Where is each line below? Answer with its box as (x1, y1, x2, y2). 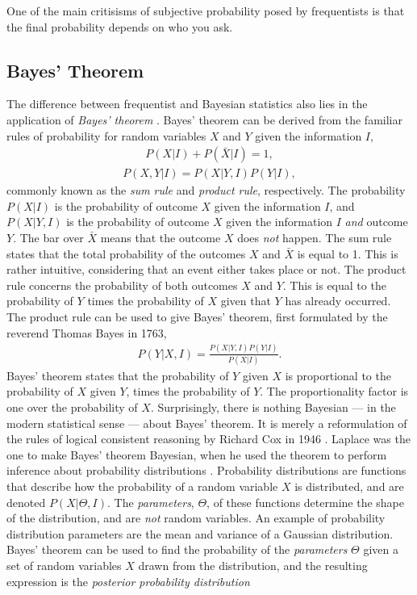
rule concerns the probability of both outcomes (6, 276, 238, 293)
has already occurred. (285, 292, 391, 309)
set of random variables (6, 556, 122, 573)
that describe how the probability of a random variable (6, 477, 278, 494)
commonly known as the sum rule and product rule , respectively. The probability (6, 182, 406, 199)
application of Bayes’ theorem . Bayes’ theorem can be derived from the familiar (6, 111, 402, 128)
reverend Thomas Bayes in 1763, (6, 324, 167, 341)
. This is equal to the (282, 276, 386, 293)
